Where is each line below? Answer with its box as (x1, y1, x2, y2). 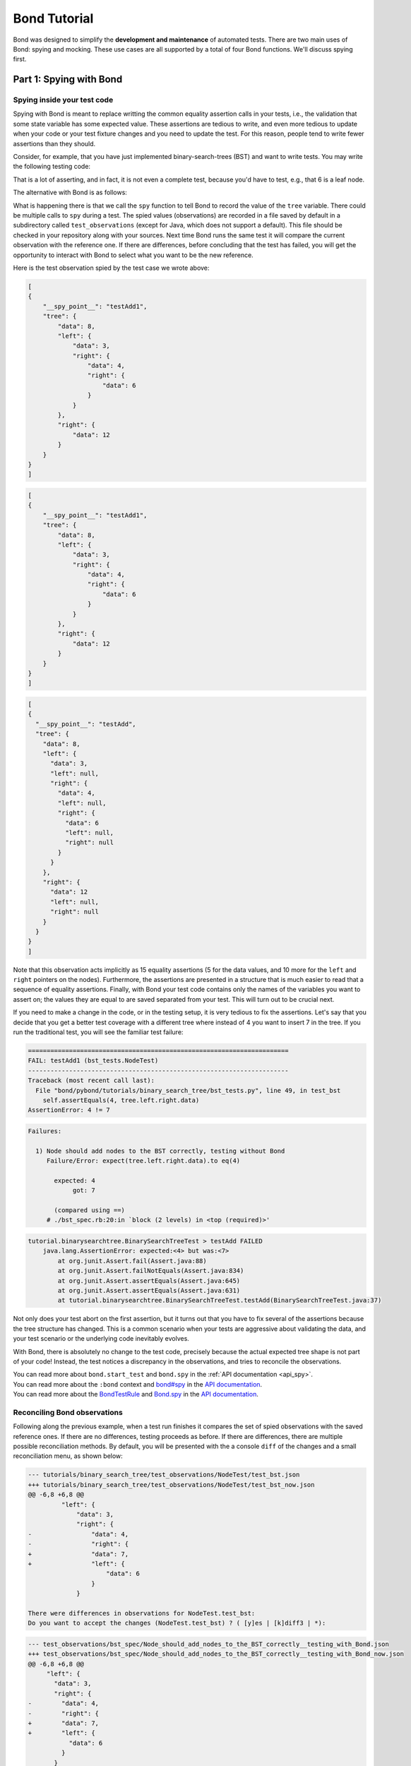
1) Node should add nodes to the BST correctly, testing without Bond (35, 1146, 285, 1155)
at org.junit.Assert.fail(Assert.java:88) (57, 1257, 208, 1264)
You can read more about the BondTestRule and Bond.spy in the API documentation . (13, 1390, 259, 1399)
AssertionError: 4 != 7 (28, 1106, 111, 1114)
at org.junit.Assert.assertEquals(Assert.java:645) (57, 1276, 241, 1285)
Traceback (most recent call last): (28, 1077, 155, 1084)
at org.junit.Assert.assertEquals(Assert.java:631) (57, 1286, 241, 1294)
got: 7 (72, 1187, 95, 1195)
